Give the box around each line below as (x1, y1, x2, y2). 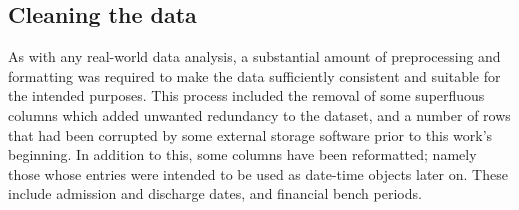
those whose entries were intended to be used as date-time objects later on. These (8, 163, 508, 184)
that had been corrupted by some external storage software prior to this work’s (8, 124, 493, 145)
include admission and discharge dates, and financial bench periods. (8, 183, 422, 204)
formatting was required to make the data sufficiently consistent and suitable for (8, 65, 501, 86)
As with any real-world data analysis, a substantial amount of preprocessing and (8, 46, 501, 67)
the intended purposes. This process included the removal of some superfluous (8, 85, 485, 106)
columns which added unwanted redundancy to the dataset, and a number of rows (8, 104, 511, 125)
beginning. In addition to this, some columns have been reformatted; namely (8, 144, 477, 165)
